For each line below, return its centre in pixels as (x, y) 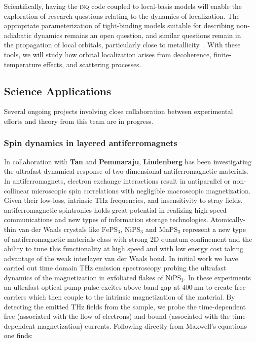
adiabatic (18, 35)
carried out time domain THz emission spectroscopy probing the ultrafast (115, 268)
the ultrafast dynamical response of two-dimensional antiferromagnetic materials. (127, 171)
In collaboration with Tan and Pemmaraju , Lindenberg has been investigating (128, 161)
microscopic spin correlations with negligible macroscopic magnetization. (141, 190)
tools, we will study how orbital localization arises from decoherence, (108, 54)
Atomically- (228, 219)
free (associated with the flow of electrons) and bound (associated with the (117, 316)
